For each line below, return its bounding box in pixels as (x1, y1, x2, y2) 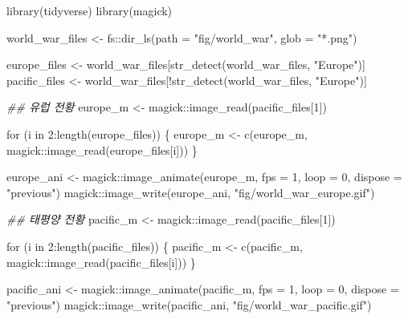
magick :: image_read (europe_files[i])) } (6, 141, 198, 158)
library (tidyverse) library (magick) (6, 2, 173, 18)
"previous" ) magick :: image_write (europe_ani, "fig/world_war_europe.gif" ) (6, 184, 375, 200)
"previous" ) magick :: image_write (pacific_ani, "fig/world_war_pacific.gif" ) (6, 296, 372, 313)
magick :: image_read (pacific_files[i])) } (6, 253, 196, 270)
